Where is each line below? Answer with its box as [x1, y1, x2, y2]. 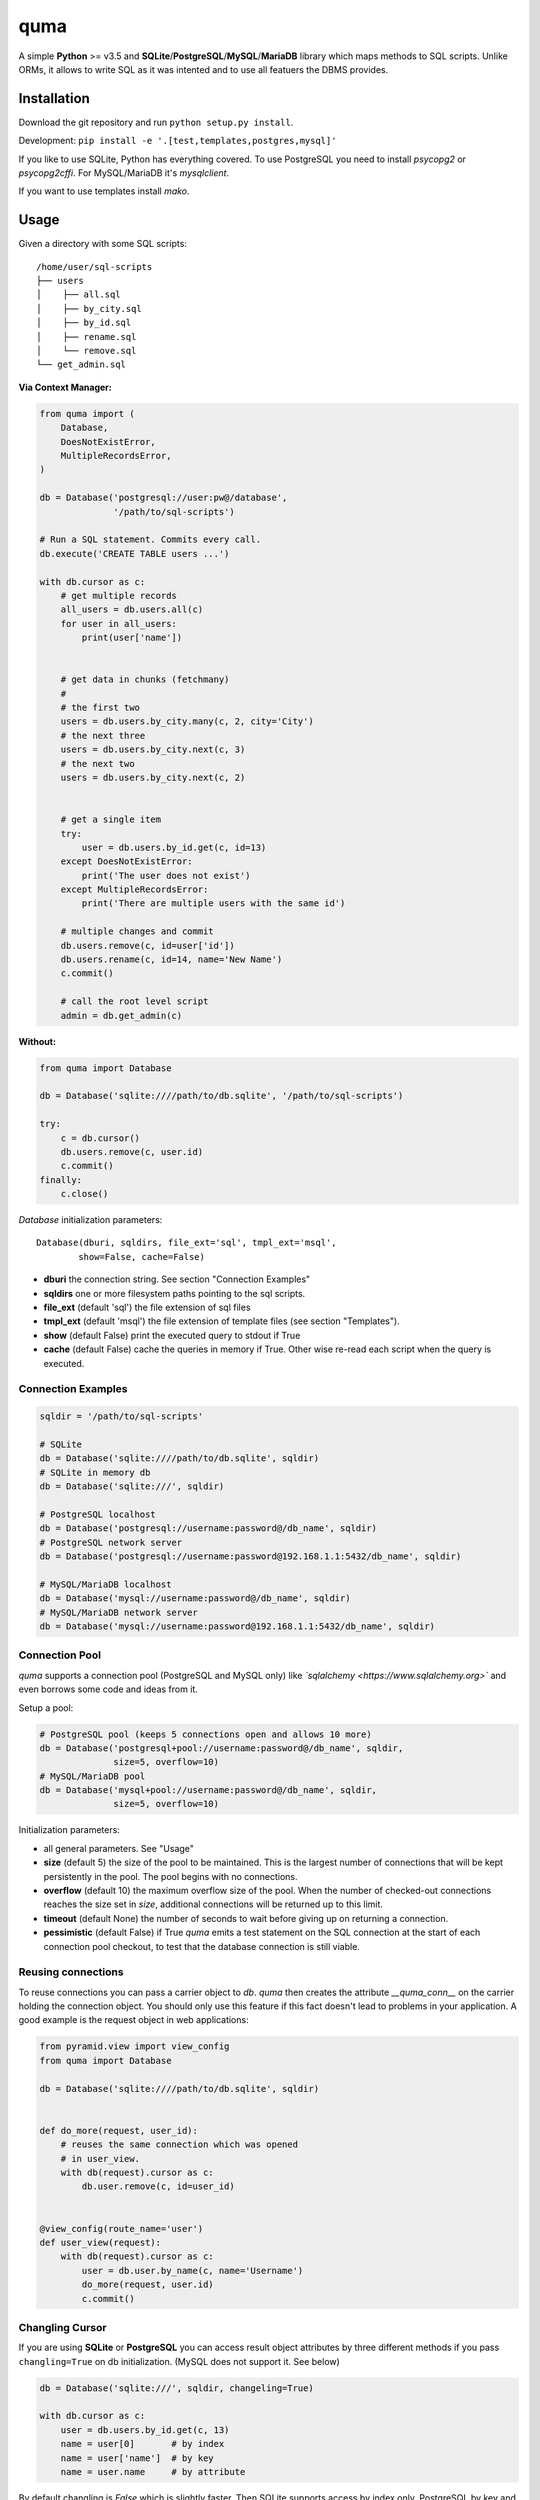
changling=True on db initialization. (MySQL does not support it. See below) [18, 2355, 340, 2367]
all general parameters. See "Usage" [43, 1842, 195, 1854]
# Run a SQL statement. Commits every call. [39, 534, 262, 545]
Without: [18, 1035, 57, 1047]
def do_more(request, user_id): [39, 2125, 199, 2136]
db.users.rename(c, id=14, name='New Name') [60, 954, 283, 965]
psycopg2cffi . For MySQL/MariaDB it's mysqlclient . [18, 167, 230, 179]
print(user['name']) [81, 632, 183, 644]
